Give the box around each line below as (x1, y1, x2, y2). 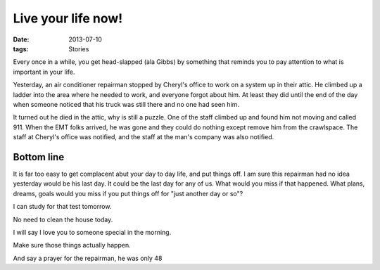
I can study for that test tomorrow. (13, 202, 112, 211)
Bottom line (13, 151, 65, 163)
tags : (13, 44, 29, 53)
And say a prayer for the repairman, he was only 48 (13, 254, 163, 262)
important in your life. (13, 67, 75, 76)
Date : (13, 35, 30, 44)
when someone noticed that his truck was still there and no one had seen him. (13, 100, 239, 108)
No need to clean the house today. (13, 215, 113, 224)
